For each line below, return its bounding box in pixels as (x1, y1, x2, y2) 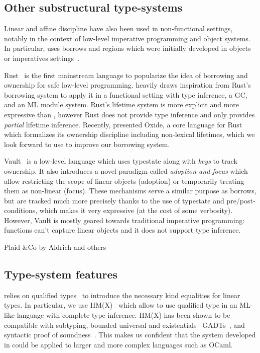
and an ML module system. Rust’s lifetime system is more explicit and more (4, 99, 239, 110)
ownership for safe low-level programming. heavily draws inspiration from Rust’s (4, 80, 251, 90)
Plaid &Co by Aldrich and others (4, 242, 106, 252)
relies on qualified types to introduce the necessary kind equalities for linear (4, 290, 240, 300)
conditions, (4, 205, 38, 216)
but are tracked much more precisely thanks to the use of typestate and (4, 195, 224, 205)
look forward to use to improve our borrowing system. (4, 138, 170, 149)
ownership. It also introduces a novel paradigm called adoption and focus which (4, 165, 248, 176)
